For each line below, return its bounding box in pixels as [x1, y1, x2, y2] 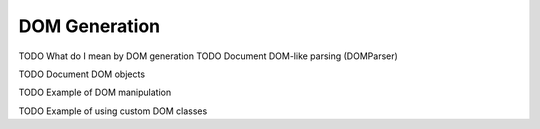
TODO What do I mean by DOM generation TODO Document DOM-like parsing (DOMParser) [18, 50, 399, 62]
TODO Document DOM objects [18, 68, 145, 80]
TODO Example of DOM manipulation [18, 86, 172, 99]
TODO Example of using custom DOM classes [18, 105, 208, 117]
